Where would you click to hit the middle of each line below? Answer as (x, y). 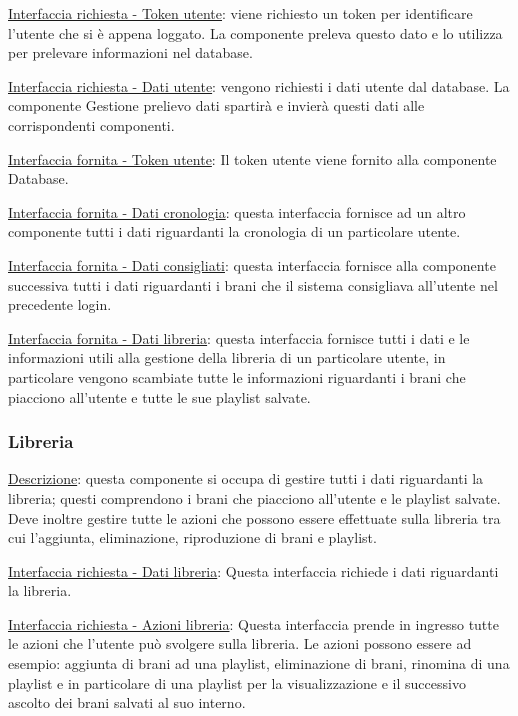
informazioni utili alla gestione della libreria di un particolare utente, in (227, 357)
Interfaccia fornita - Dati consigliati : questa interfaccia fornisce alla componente (252, 264)
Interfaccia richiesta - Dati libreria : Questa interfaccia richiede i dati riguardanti (253, 570)
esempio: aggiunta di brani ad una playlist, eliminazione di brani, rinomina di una (259, 663)
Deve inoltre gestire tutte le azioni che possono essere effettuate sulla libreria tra (254, 517)
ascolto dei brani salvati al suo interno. (127, 702)
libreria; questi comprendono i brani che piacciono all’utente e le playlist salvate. (254, 497)
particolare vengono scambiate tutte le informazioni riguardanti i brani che (237, 376)
